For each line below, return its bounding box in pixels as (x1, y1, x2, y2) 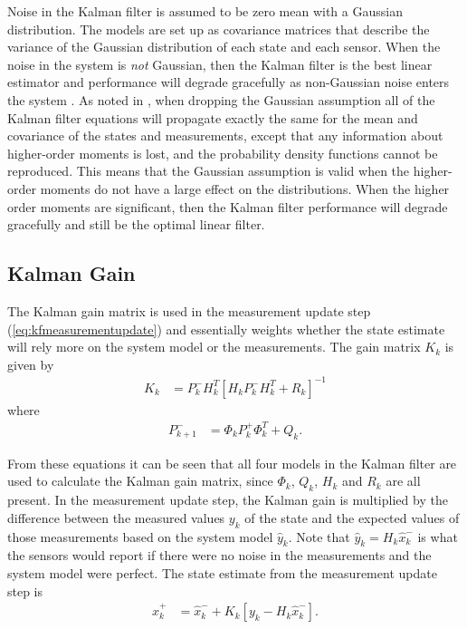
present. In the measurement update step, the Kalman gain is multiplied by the (7, 490, 448, 509)
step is (7, 581, 43, 600)
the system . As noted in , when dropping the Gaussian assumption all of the (7, 90, 435, 109)
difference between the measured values (7, 508, 225, 527)
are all (386, 471, 421, 490)
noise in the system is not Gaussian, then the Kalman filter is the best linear (7, 54, 433, 73)
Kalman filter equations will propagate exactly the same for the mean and (7, 108, 418, 127)
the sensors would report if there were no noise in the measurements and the (7, 546, 432, 565)
